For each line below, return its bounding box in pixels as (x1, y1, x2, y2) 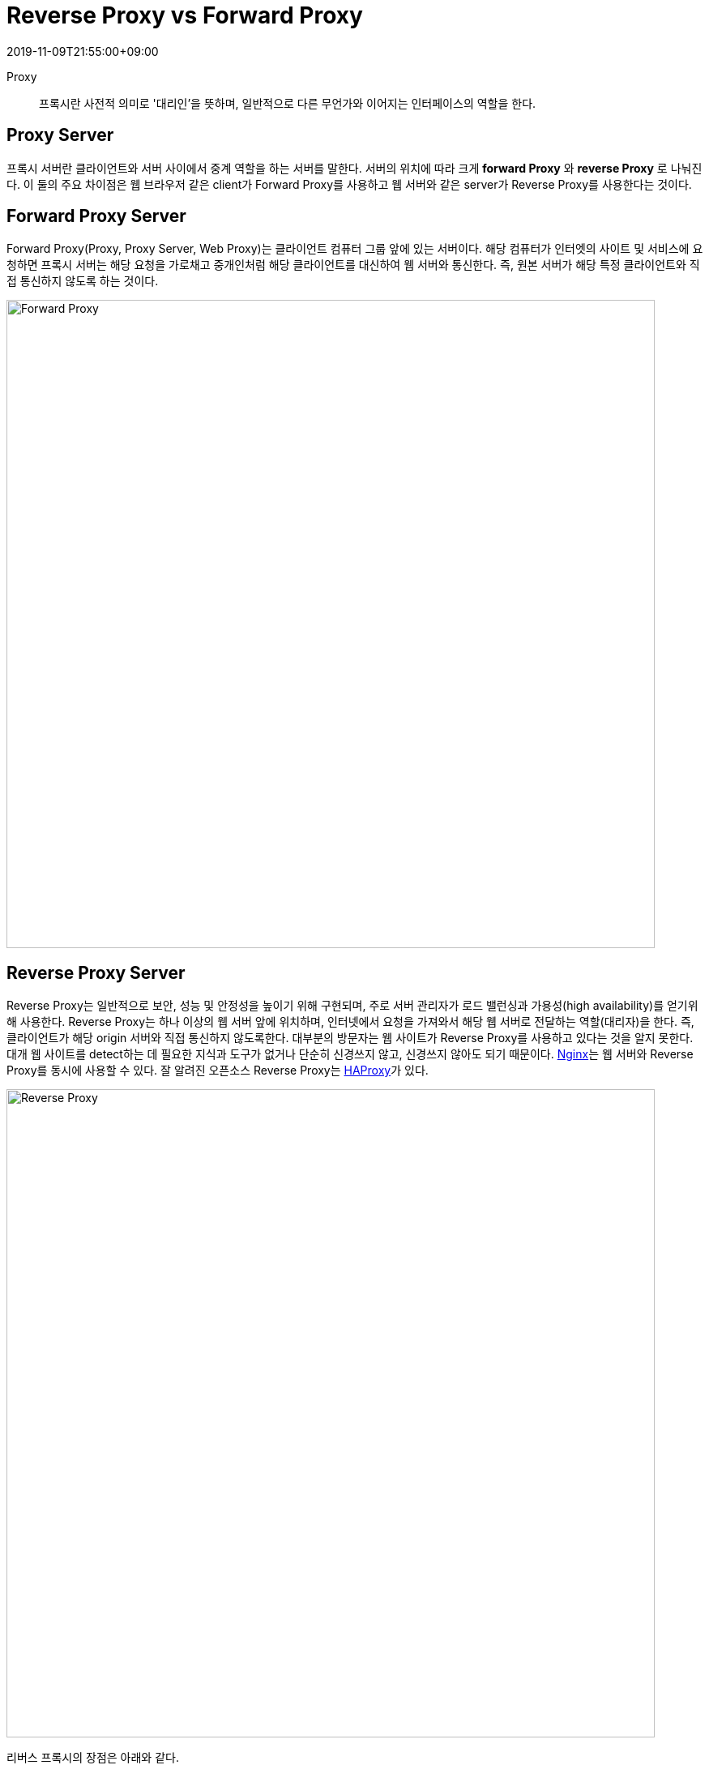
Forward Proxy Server (6, 206, 186, 227)
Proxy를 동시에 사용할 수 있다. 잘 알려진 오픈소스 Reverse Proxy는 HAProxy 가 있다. (6, 1063, 429, 1078)
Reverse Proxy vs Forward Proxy (6, 2, 363, 29)
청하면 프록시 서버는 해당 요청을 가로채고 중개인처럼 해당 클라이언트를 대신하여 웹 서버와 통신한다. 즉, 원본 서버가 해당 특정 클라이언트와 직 (6, 258, 700, 272)
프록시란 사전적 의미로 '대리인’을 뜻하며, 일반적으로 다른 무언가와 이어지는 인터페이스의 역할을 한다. (39, 96, 536, 110)
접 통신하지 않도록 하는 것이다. (6, 274, 159, 288)
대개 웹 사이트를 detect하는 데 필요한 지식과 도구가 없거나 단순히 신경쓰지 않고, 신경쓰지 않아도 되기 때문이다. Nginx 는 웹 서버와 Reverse (6, 1047, 694, 1062)
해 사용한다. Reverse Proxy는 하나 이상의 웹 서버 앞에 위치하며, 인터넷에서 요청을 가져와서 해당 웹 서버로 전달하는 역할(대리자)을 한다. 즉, (6, 1015, 694, 1029)
